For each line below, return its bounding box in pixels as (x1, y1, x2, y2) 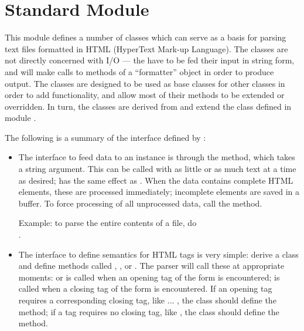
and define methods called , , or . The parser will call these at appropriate (18, 259, 285, 272)
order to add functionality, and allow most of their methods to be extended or (5, 89, 285, 101)
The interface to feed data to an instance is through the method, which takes (18, 151, 295, 163)
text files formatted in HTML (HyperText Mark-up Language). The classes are (5, 42, 288, 55)
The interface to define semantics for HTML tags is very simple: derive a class (18, 248, 299, 260)
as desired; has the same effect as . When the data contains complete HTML (18, 174, 293, 186)
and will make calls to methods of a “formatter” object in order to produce (5, 65, 274, 77)
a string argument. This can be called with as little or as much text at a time (18, 163, 296, 175)
